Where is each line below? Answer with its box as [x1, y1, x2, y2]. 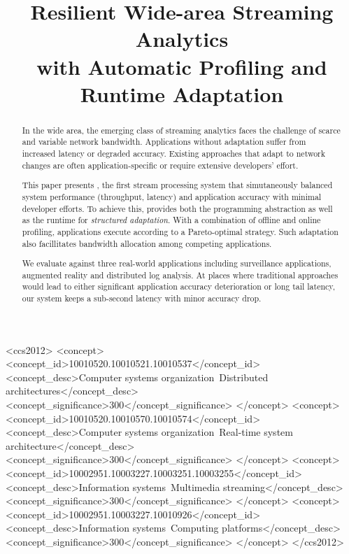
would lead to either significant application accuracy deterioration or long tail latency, [22, 280, 335, 292]
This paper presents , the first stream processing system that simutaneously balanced [22, 179, 333, 191]
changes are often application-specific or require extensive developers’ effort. [22, 159, 299, 171]
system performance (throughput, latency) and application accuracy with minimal [22, 190, 322, 202]
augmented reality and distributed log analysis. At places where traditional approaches [22, 269, 339, 280]
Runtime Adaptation [80, 79, 284, 108]
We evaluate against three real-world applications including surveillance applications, [22, 257, 332, 269]
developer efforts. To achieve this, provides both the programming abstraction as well [22, 202, 333, 214]
